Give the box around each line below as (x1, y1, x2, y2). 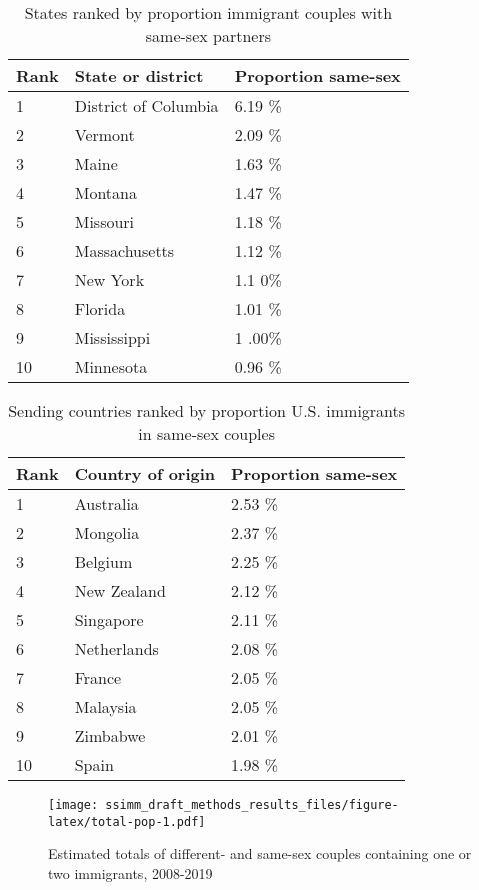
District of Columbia (74, 94, 219, 117)
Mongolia (74, 521, 140, 544)
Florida (74, 297, 126, 320)
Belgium (74, 550, 133, 573)
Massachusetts (74, 239, 175, 262)
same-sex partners (145, 24, 272, 47)
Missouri (74, 210, 135, 233)
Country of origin (74, 462, 216, 485)
